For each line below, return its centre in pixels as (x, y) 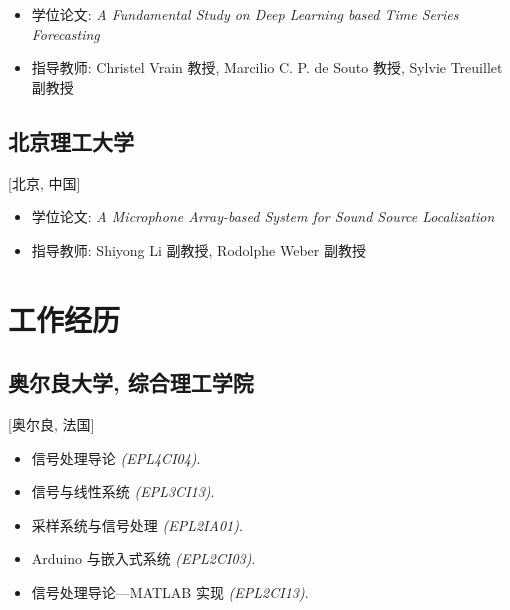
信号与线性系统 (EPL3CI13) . (123, 491)
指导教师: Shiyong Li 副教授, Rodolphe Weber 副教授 (198, 249)
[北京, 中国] (44, 182)
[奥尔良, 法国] (51, 423)
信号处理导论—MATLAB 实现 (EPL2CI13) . (170, 591)
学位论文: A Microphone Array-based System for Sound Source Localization (263, 216)
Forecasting (65, 33)
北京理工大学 (71, 140)
